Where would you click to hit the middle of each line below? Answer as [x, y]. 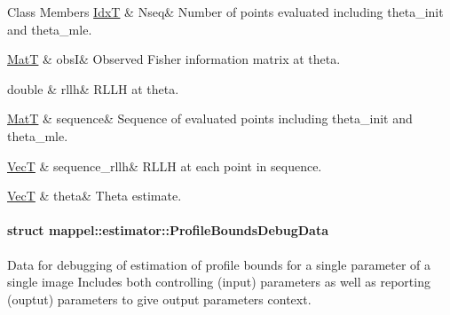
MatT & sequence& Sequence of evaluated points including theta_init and [210, 118]
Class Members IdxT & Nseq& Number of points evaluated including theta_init [225, 12]
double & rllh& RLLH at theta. [93, 88]
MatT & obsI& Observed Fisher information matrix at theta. [174, 59]
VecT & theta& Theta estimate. [95, 196]
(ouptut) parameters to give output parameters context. [159, 299]
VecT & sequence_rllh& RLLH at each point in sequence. [165, 165]
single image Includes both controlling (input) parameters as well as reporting [219, 282]
